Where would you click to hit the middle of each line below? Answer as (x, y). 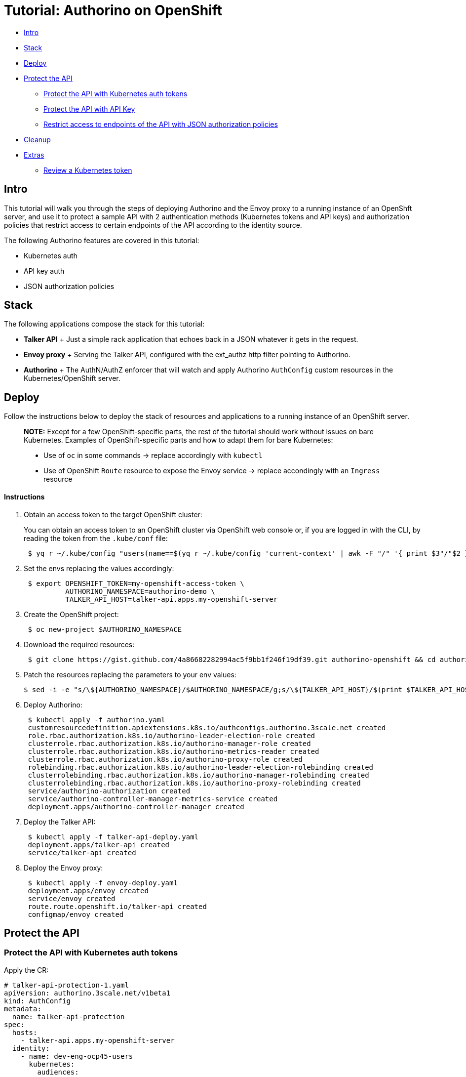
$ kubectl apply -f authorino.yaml (97, 720)
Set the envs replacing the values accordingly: (99, 568)
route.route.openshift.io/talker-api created (117, 906)
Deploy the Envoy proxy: (63, 868)
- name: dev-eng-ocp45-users (77, 1056)
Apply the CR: (26, 970)
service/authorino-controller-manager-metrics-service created (153, 799)
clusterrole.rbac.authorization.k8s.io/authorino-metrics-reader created (174, 751)
